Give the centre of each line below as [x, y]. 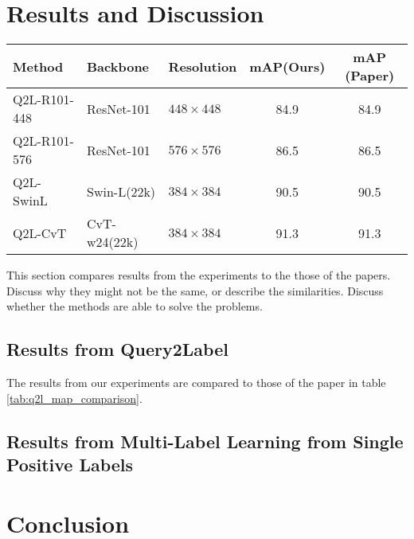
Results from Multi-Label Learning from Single [205, 441]
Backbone [118, 66]
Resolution [203, 66]
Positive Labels [70, 465]
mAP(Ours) [287, 66]
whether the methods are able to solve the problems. [135, 306]
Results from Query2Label [117, 349]
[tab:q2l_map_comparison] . [74, 398]
